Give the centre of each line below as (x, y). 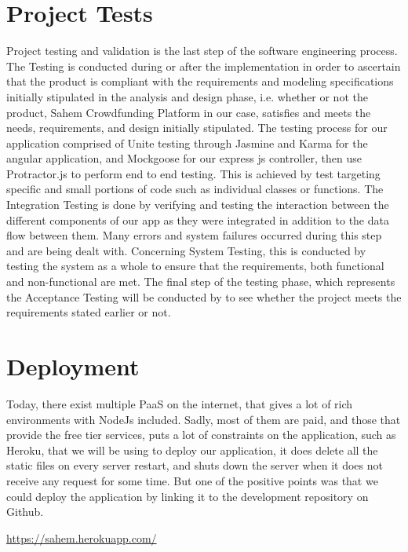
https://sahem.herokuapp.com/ (82, 537)
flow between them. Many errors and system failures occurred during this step (194, 235)
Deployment (73, 366)
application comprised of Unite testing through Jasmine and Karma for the (187, 143)
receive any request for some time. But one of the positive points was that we (192, 480)
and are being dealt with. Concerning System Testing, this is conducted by (186, 250)
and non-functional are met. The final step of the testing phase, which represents (201, 281)
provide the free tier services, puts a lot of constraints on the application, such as (201, 435)
